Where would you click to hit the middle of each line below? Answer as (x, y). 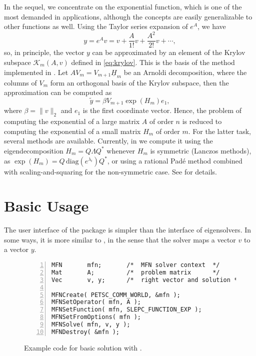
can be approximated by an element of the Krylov (169, 52)
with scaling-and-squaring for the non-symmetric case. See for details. (110, 171)
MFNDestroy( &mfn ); (86, 332)
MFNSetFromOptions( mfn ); (96, 317)
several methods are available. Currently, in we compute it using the (108, 141)
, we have (212, 26)
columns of (20, 82)
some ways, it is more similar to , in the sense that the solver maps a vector (120, 239)
